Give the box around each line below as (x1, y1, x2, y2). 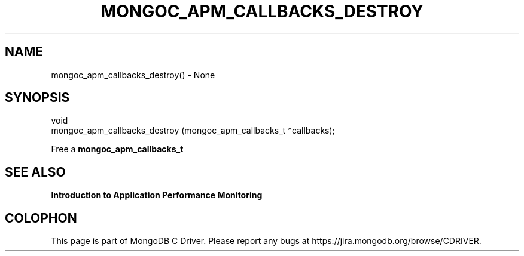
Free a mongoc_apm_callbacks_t (51, 144, 184, 155)
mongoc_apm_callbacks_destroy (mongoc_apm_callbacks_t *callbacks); (51, 125, 335, 136)
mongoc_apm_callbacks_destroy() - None (51, 69, 215, 80)
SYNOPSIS (5, 90, 70, 106)
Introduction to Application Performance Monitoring (51, 190, 263, 201)
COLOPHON (5, 210, 77, 226)
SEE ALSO (5, 164, 66, 180)
